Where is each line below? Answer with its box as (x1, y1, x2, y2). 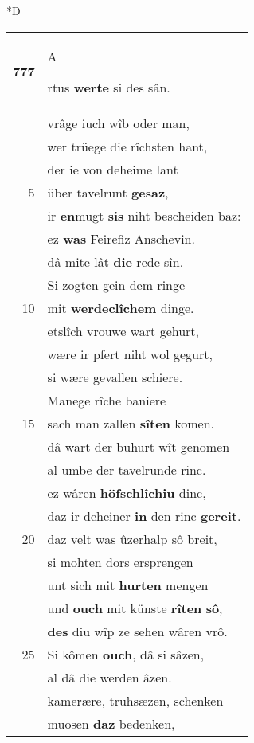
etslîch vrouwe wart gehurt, (47, 321, 200, 340)
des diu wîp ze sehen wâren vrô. (47, 621, 228, 640)
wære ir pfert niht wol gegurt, (47, 344, 213, 363)
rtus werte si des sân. (47, 77, 170, 96)
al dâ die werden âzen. (47, 667, 172, 686)
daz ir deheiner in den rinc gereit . (47, 506, 241, 525)
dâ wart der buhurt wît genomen (47, 436, 230, 456)
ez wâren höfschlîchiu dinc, (47, 483, 206, 502)
